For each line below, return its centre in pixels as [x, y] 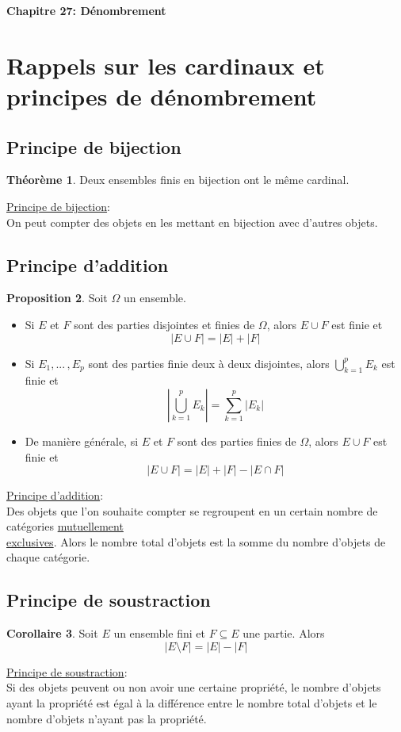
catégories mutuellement [65, 526]
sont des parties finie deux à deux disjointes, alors [209, 363]
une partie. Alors [284, 633]
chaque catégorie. [48, 557]
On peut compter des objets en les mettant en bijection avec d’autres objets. [192, 222]
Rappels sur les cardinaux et [166, 65]
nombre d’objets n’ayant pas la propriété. [107, 718]
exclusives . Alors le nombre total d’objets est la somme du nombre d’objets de [196, 541]
